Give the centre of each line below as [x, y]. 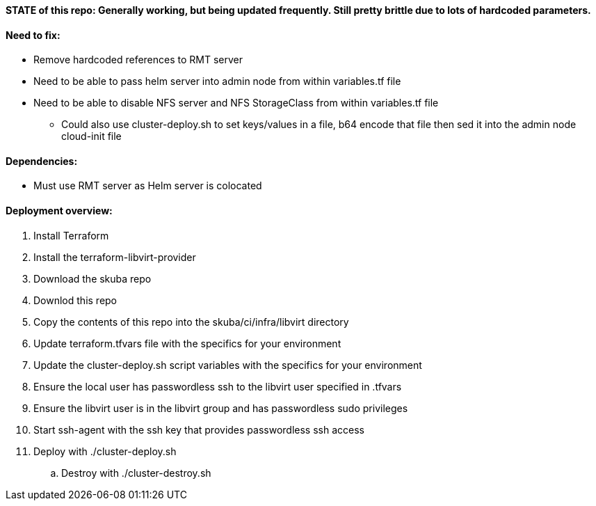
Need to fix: [33, 35]
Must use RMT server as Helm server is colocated [148, 186]
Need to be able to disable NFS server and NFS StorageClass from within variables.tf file [236, 103]
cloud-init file [91, 136]
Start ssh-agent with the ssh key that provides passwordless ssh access [199, 429]
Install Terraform [71, 235]
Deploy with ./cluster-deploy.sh [105, 451]
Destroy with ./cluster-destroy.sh [136, 473]
